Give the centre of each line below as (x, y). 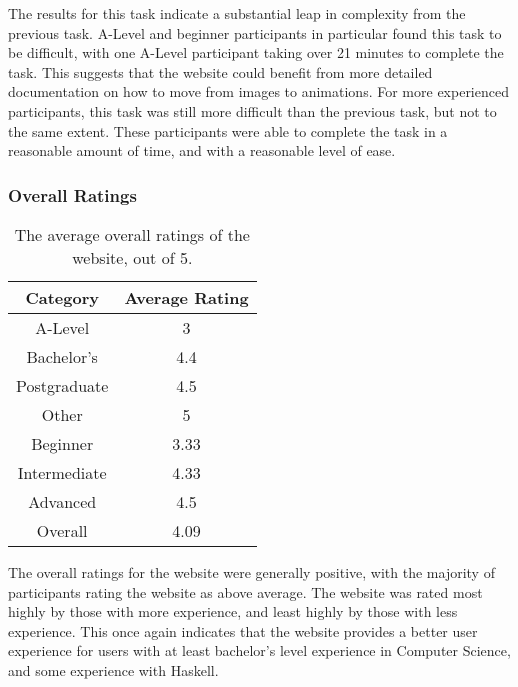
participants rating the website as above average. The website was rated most (245, 591)
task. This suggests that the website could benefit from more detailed (220, 71)
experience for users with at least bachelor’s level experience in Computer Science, (259, 650)
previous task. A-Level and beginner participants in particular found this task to (255, 32)
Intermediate (62, 472)
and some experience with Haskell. (113, 669)
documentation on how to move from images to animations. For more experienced (258, 91)
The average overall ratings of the (132, 234)
